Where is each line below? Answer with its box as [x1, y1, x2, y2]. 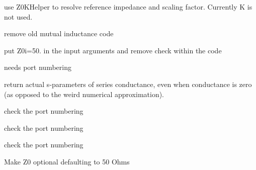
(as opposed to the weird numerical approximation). [4, 89, 164, 99]
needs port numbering [4, 62, 71, 72]
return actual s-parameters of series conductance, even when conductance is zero [4, 78, 252, 89]
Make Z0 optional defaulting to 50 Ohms [4, 156, 130, 166]
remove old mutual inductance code [4, 28, 114, 39]
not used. [4, 11, 33, 22]
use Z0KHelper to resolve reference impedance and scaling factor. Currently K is [4, 2, 252, 12]
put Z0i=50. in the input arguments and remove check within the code [4, 45, 222, 55]
